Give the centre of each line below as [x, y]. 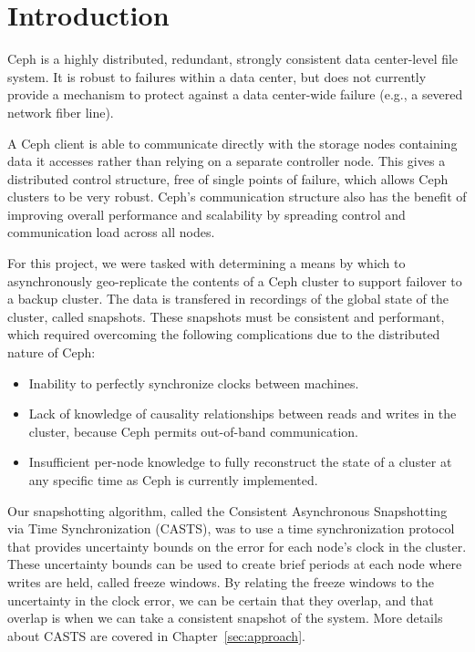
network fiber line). [61, 112]
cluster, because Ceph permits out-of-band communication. [193, 431]
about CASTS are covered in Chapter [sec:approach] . [156, 635]
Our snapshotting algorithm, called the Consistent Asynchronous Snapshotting [227, 510]
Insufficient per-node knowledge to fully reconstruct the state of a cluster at [240, 462]
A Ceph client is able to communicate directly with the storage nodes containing [232, 143]
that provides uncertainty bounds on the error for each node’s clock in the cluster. [237, 546]
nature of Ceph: [52, 352]
